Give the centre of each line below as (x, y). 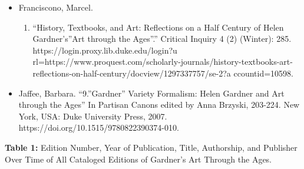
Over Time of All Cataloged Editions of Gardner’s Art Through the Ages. (138, 159)
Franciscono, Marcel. (56, 7)
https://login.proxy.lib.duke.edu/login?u (105, 50)
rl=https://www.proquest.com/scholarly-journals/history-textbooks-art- (163, 62)
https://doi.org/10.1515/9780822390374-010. (99, 127)
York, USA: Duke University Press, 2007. (93, 116)
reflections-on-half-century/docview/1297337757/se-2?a (132, 73)
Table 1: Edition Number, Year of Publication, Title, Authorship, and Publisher (151, 147)
